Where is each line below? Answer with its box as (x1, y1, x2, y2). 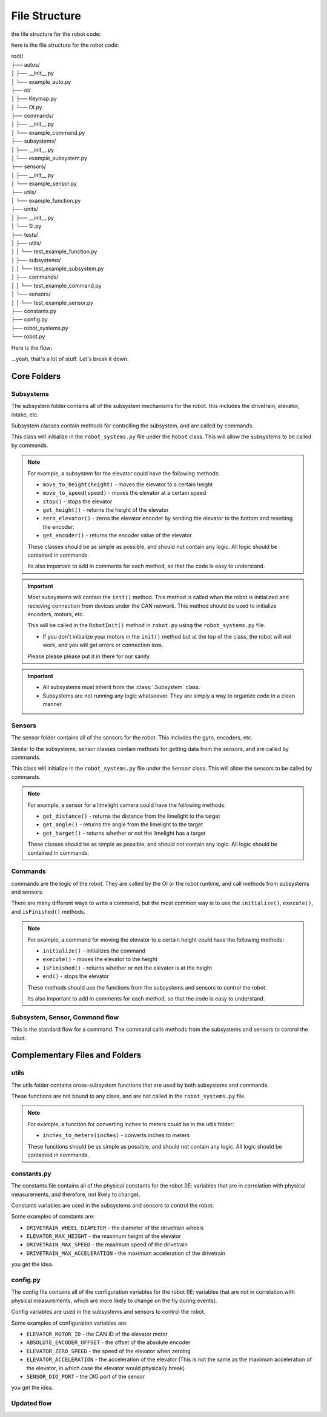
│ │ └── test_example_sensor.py (11, 299, 94, 306)
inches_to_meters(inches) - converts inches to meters (42, 1132, 190, 1139)
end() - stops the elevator (42, 973, 109, 980)
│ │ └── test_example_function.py (11, 248, 97, 255)
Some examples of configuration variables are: (11, 1319, 128, 1327)
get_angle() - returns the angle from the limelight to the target (42, 821, 203, 828)
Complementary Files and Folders (11, 1050, 142, 1061)
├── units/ (11, 205, 39, 212)
